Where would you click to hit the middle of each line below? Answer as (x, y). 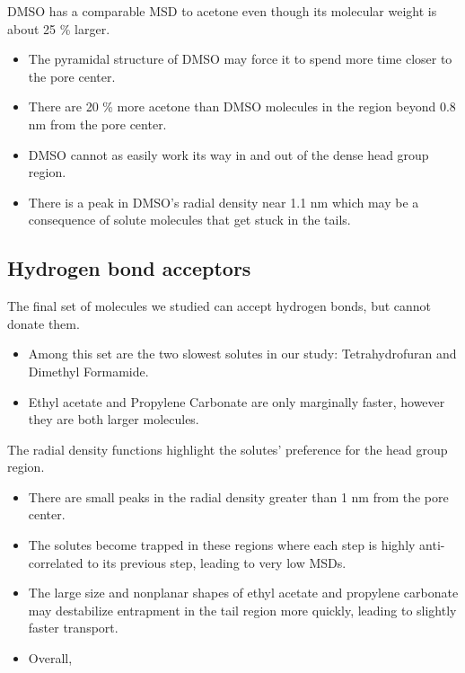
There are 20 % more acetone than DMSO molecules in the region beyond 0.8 (242, 106)
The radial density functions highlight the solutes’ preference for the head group (228, 449)
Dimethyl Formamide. (88, 371)
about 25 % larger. (59, 28)
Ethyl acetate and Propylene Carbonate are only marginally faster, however (237, 401)
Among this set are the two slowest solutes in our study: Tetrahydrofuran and (242, 354)
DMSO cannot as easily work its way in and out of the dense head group (228, 154)
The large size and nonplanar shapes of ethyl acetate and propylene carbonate (243, 593)
